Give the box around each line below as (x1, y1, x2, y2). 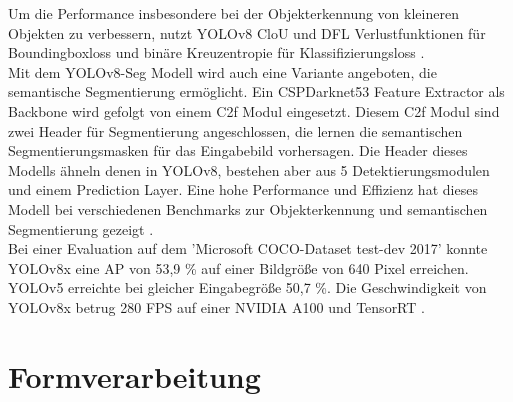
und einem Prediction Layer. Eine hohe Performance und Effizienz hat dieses (8, 179, 478, 200)
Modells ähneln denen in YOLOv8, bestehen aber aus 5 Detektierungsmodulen (8, 159, 490, 180)
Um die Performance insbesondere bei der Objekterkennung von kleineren (8, 3, 459, 23)
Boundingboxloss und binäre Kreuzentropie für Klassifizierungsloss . (8, 42, 425, 63)
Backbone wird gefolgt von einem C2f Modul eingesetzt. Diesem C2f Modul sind (8, 100, 500, 121)
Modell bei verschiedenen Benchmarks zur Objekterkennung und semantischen (8, 198, 488, 219)
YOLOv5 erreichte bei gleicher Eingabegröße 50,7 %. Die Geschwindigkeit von (8, 277, 487, 298)
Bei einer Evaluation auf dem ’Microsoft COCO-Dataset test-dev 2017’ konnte (8, 238, 488, 259)
